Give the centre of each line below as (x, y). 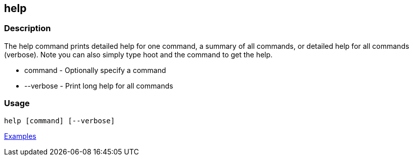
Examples (20, 136)
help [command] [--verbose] (60, 121)
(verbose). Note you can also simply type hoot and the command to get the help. (139, 54)
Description (28, 28)
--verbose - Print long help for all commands (99, 86)
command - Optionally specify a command (95, 70)
